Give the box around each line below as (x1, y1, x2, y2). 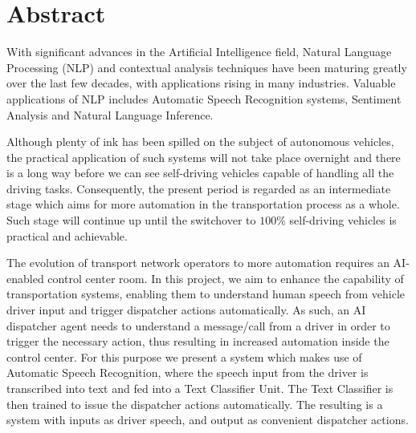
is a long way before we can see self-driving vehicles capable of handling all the (6, 164, 394, 181)
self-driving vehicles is (289, 212, 397, 229)
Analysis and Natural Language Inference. (6, 106, 214, 123)
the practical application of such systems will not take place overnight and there (6, 148, 401, 165)
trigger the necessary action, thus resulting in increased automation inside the (6, 333, 389, 350)
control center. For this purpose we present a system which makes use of (6, 348, 362, 365)
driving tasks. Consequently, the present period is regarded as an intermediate (6, 180, 391, 196)
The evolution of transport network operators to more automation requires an (6, 254, 389, 271)
